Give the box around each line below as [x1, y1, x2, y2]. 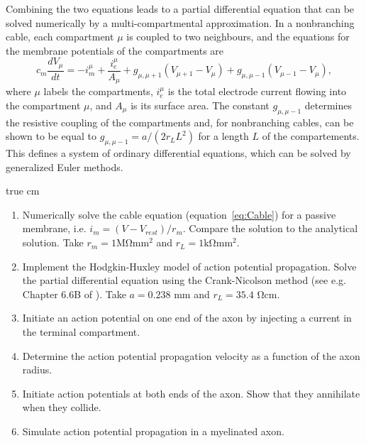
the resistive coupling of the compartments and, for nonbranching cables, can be [6, 114, 354, 129]
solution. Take [22, 235, 84, 250]
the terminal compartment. [22, 324, 140, 339]
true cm [6, 183, 40, 198]
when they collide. [22, 400, 101, 415]
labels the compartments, [43, 84, 153, 99]
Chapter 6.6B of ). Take [22, 286, 126, 301]
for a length [198, 128, 249, 143]
